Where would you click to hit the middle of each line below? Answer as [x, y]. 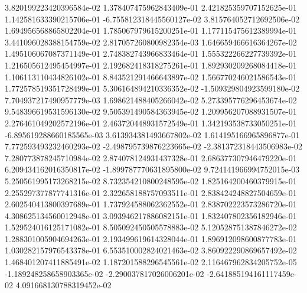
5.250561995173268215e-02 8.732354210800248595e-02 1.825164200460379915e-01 [151, 180]
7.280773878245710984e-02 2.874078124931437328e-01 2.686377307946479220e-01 [151, 157]
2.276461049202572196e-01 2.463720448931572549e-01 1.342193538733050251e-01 [151, 123]
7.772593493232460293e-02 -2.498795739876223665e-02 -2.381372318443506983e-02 [153, 146]
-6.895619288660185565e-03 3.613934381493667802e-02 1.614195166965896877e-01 [152, 134]
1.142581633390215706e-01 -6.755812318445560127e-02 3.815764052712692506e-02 [152, 19]
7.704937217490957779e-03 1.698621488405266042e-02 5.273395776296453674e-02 [151, 100]
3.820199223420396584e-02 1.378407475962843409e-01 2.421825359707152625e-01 [151, 7]
